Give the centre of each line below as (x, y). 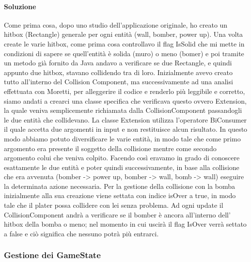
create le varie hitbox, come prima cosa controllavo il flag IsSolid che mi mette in (124, 43)
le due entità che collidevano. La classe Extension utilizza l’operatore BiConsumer (125, 119)
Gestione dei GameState (52, 255)
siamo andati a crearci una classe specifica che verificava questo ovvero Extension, (125, 100)
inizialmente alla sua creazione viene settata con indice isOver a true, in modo (120, 195)
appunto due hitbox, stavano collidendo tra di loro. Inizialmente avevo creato (118, 72)
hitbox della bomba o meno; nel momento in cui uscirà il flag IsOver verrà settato (125, 224)
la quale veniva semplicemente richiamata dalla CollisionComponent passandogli (123, 110)
